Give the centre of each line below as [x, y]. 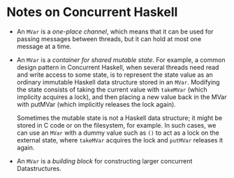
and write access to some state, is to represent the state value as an [115, 75]
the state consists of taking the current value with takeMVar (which [112, 89]
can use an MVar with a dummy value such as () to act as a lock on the [118, 133]
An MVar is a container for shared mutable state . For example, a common [121, 59]
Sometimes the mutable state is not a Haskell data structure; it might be [119, 118]
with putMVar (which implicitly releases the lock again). [96, 104]
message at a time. [44, 46]
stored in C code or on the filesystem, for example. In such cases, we [116, 125]
